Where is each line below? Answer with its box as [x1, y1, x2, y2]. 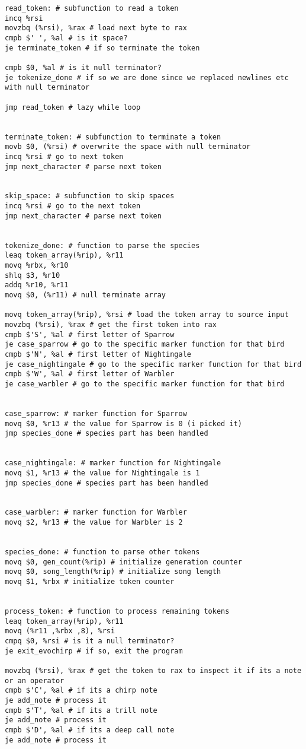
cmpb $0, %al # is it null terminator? [5, 63, 162, 72]
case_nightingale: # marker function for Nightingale [5, 459, 221, 468]
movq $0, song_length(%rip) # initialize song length [5, 567, 221, 576]
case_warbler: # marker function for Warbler [5, 508, 187, 517]
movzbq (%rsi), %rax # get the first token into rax [5, 320, 217, 329]
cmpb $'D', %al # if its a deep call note [5, 725, 175, 734]
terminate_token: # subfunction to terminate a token [5, 132, 221, 141]
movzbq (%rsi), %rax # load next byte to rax [5, 24, 187, 33]
